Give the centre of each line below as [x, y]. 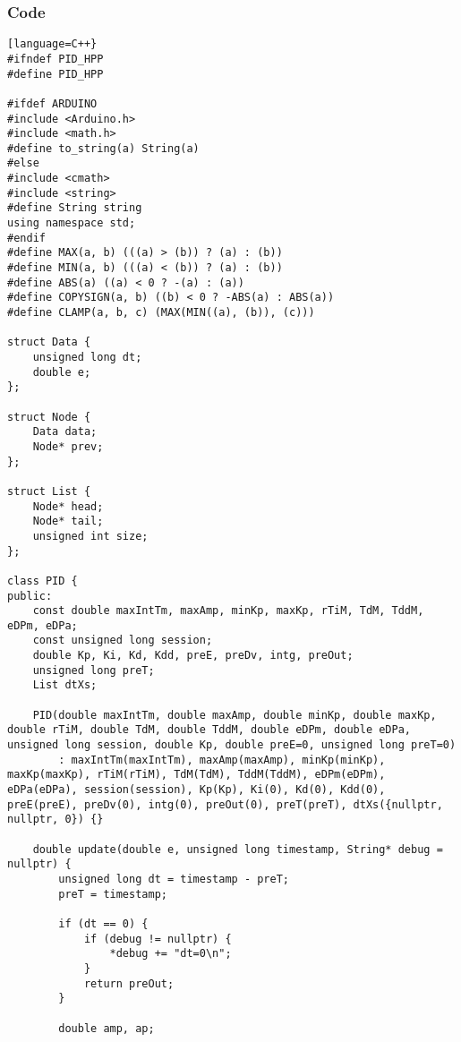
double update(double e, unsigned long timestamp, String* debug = [238, 849]
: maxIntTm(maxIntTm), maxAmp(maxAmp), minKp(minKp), [222, 760]
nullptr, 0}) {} [55, 820]
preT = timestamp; [113, 894]
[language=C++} [52, 44]
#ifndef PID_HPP [55, 59]
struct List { [49, 491]
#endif [26, 238]
